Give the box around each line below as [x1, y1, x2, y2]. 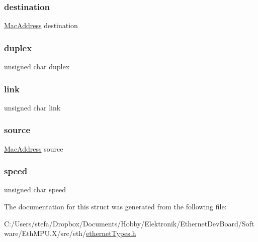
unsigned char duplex [4, 61, 70, 72]
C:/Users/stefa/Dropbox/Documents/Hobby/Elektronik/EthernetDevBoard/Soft [4, 218, 254, 228]
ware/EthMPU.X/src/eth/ [4, 228, 87, 238]
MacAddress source [4, 143, 63, 154]
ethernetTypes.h [86, 228, 136, 238]
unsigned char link [4, 102, 61, 112]
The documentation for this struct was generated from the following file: [4, 201, 227, 212]
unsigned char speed [4, 184, 66, 195]
